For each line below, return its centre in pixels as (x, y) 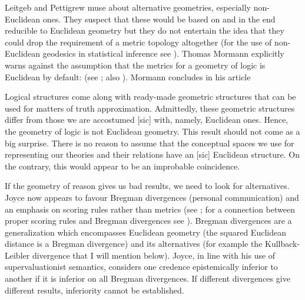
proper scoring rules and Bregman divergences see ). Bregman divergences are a (148, 221)
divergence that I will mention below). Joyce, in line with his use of (154, 255)
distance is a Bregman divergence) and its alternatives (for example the (134, 244)
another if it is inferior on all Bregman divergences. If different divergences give (147, 278)
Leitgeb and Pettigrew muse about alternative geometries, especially (128, 7)
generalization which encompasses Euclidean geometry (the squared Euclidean (145, 232)
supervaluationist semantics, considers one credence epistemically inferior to (141, 267)
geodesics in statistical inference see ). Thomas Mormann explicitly (163, 53)
